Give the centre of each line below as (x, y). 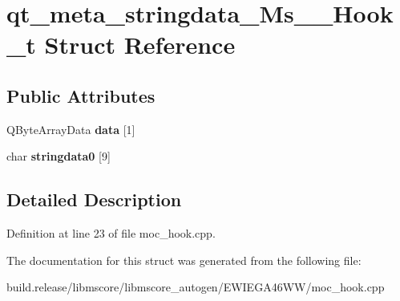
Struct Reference (140, 45)
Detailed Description (94, 199)
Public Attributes (81, 95)
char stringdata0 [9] (59, 156)
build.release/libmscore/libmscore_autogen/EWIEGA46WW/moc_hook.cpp (196, 287)
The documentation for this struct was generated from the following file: (184, 260)
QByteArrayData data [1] (71, 129)
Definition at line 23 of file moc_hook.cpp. (111, 233)
